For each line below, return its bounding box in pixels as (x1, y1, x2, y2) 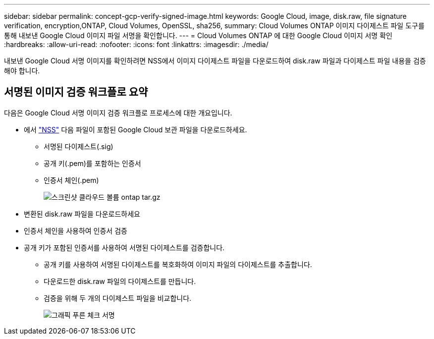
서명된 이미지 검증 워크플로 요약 (4, 86, 148, 99)
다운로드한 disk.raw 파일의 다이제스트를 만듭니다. (44, 277, 196, 285)
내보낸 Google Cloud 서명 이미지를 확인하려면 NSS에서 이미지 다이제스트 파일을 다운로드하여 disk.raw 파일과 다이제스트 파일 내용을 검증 (4, 56, 426, 65)
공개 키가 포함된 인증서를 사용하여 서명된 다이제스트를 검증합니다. (24, 243, 225, 252)
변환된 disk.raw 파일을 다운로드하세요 (24, 209, 140, 218)
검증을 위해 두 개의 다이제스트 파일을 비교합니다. (44, 293, 192, 302)
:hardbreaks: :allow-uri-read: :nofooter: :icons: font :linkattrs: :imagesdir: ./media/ (4, 40, 269, 49)
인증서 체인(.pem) (44, 175, 99, 184)
